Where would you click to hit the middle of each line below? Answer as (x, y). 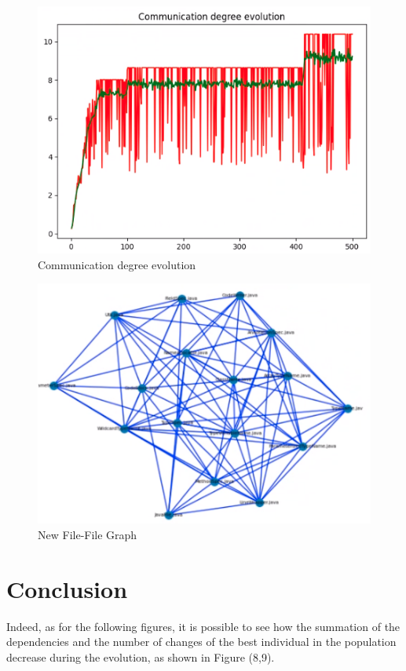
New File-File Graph (88, 534)
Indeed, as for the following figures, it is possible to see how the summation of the (203, 626)
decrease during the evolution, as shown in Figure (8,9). (141, 656)
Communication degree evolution (117, 264)
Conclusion (67, 588)
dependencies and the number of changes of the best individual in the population (201, 642)
